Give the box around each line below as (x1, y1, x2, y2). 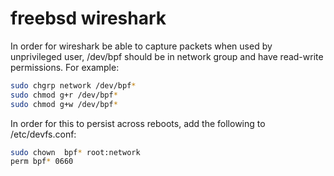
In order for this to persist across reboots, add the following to (10, 117, 266, 129)
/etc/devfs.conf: (10, 128, 77, 140)
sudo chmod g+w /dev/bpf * (10, 99, 118, 109)
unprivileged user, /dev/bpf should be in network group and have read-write (10, 50, 324, 62)
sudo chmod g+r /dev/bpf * (10, 90, 118, 100)
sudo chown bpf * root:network (10, 147, 141, 157)
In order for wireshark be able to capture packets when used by (10, 40, 273, 52)
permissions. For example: (10, 61, 120, 73)
